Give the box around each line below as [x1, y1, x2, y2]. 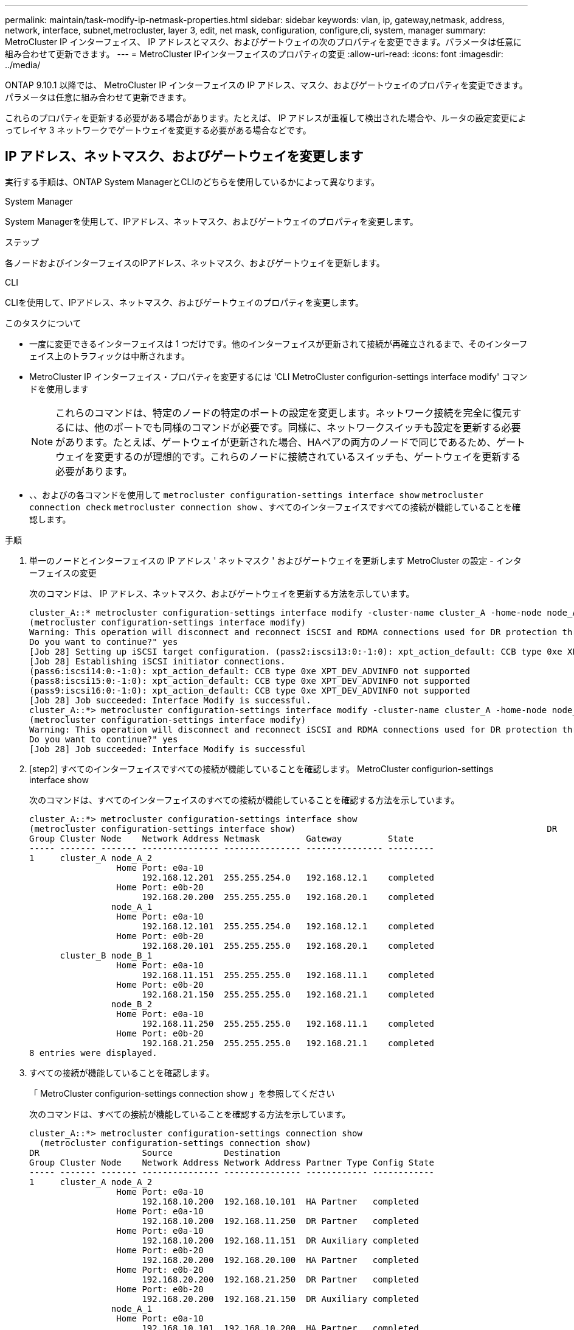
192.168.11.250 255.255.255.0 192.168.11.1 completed [142, 1018, 434, 1029]
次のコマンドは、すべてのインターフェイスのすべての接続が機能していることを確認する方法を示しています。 [29, 794, 460, 805]
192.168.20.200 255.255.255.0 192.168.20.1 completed [142, 892, 434, 902]
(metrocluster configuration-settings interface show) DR [29, 823, 558, 834]
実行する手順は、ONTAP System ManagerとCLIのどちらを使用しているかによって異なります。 [5, 176, 380, 187]
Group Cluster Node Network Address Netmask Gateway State [29, 833, 414, 843]
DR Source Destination [29, 1147, 281, 1158]
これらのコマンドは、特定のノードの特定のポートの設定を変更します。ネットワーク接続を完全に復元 [55, 406, 512, 419]
